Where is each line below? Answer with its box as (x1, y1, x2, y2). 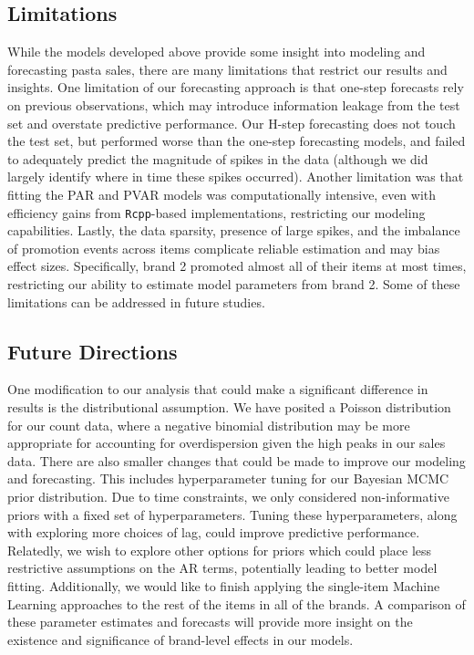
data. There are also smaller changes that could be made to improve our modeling (7, 451, 466, 470)
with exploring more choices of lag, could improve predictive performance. (7, 523, 420, 542)
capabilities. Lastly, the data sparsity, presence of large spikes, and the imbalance (7, 221, 460, 240)
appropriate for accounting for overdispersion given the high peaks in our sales (7, 433, 446, 452)
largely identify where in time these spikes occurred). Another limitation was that (7, 167, 464, 186)
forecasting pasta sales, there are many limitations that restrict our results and (7, 59, 448, 78)
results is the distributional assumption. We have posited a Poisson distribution (7, 397, 451, 416)
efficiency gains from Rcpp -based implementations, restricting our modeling (7, 203, 426, 222)
